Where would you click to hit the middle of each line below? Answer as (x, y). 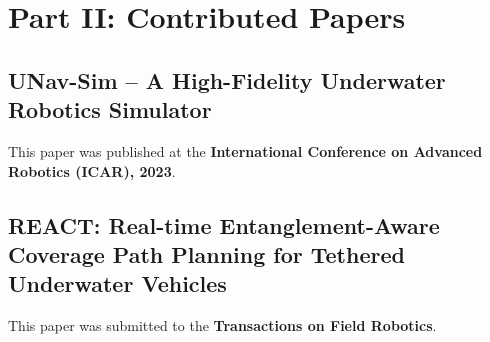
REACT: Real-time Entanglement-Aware (224, 224)
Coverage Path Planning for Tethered (206, 253)
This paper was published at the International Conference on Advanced (245, 150)
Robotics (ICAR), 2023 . (92, 170)
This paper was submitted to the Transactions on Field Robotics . (222, 325)
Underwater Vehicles (117, 283)
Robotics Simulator (110, 109)
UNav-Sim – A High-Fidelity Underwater (227, 79)
